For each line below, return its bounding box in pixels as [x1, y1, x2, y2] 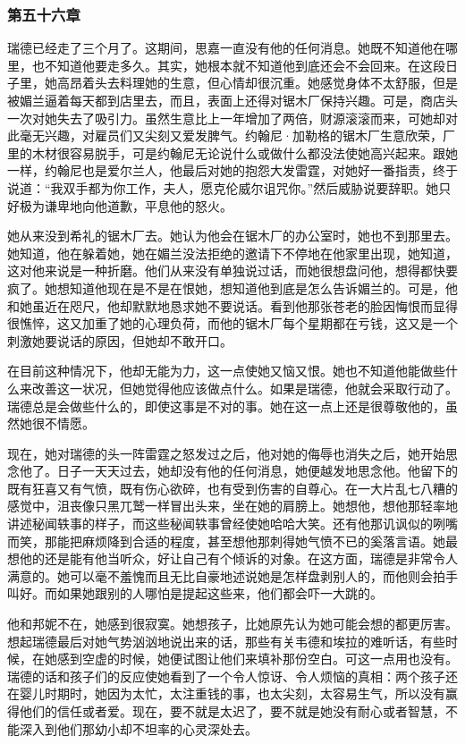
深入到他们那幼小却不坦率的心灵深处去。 [19, 719, 258, 738]
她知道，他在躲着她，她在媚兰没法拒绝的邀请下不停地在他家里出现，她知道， [7, 243, 458, 262]
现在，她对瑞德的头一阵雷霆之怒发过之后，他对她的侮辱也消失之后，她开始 [7, 444, 445, 462]
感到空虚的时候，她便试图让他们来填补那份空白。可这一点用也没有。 [56, 649, 458, 668]
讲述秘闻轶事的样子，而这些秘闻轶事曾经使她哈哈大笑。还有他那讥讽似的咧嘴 [7, 514, 458, 533]
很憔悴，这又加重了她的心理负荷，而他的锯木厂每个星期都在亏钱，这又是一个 [7, 314, 458, 333]
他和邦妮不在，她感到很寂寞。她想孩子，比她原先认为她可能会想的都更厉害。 [7, 614, 458, 633]
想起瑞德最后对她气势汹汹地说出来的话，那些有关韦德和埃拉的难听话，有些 [7, 631, 445, 650]
